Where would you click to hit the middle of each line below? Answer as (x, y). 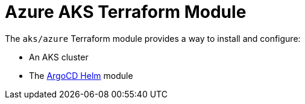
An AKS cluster (59, 57)
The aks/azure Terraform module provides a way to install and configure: (153, 38)
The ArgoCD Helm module (81, 75)
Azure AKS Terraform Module (126, 12)
